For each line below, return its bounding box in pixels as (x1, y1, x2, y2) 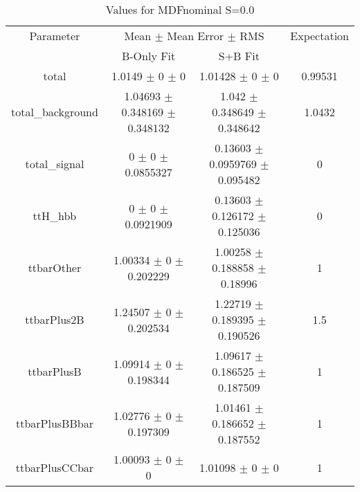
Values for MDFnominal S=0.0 (105, 1, 255, 17)
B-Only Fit (121, 48, 176, 64)
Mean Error (167, 28, 224, 44)
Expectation (290, 28, 349, 44)
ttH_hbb (33, 208, 77, 224)
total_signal (25, 156, 84, 172)
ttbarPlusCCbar (15, 459, 94, 475)
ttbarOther (28, 259, 82, 275)
